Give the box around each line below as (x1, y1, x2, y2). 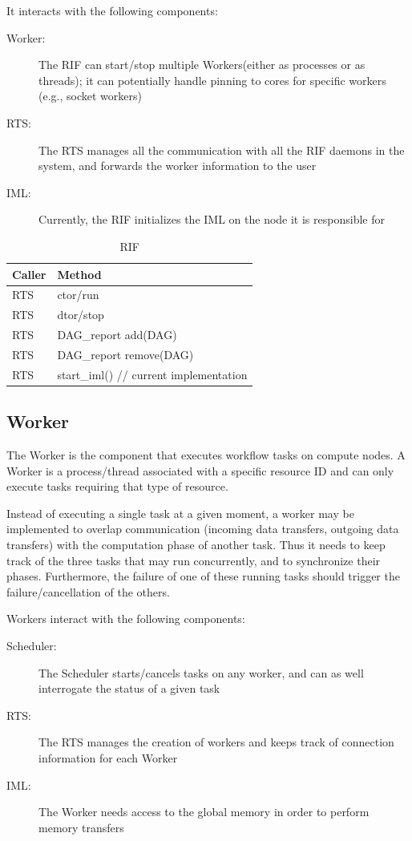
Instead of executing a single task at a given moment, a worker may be (6, 504, 354, 521)
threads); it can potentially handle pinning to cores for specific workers (38, 71, 386, 88)
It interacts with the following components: (6, 2, 218, 18)
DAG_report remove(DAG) (57, 346, 194, 362)
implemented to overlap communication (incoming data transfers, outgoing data (6, 520, 399, 537)
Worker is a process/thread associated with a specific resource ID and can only (6, 462, 394, 479)
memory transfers (38, 819, 124, 835)
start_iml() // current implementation (57, 366, 248, 382)
